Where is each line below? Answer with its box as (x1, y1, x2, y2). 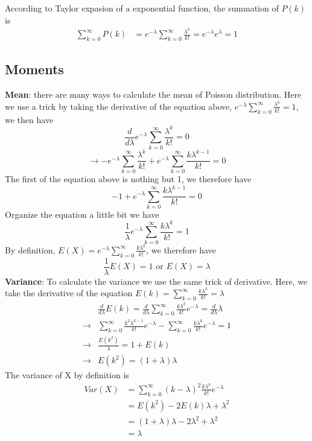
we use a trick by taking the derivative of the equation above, (5, 100, 232, 112)
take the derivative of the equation (5, 287, 133, 299)
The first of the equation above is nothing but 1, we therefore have (5, 172, 252, 185)
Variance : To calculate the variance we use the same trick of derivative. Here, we (5, 274, 308, 287)
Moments (5, 60, 64, 78)
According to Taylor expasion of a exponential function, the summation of (5, 2, 279, 14)
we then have (5, 113, 54, 125)
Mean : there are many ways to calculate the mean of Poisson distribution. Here (5, 88, 302, 101)
